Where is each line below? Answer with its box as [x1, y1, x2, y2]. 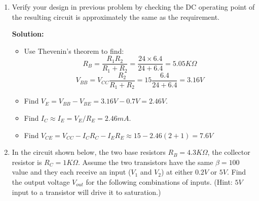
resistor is [12, 156, 42, 167]
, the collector [207, 147, 250, 157]
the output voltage [12, 176, 70, 187]
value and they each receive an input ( [12, 166, 131, 177]
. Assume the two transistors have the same [78, 156, 213, 167]
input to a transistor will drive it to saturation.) [12, 186, 161, 197]
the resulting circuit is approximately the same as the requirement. [12, 11, 220, 22]
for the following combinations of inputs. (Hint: [86, 176, 233, 187]
